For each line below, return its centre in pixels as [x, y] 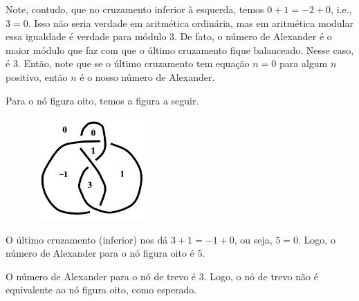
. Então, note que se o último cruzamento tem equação [134, 63]
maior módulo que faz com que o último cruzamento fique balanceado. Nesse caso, [180, 49]
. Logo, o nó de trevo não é [261, 276]
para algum [303, 63]
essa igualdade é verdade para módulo [86, 36]
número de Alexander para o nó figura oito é [100, 253]
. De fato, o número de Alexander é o [253, 36]
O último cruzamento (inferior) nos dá [87, 239]
